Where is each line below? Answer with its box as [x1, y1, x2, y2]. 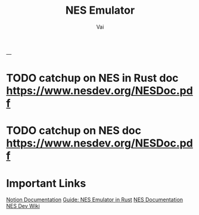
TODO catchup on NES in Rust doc [6, 71, 179, 85]
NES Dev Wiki [6, 202, 40, 210]
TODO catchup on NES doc [6, 124, 142, 138]
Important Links [6, 176, 86, 190]
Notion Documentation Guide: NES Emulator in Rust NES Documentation [6, 196, 184, 203]
